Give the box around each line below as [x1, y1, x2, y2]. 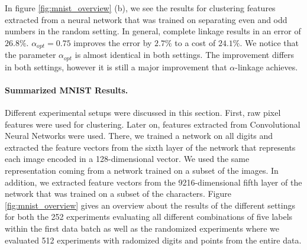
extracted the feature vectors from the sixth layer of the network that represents [5, 141, 296, 153]
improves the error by [73, 36, 152, 48]
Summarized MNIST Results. [5, 83, 128, 96]
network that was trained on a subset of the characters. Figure [5, 187, 231, 200]
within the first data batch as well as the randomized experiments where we [5, 222, 279, 235]
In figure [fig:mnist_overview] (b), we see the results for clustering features [5, 2, 276, 14]
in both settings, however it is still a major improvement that [5, 60, 227, 73]
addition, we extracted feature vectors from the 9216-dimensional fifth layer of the [5, 176, 302, 188]
